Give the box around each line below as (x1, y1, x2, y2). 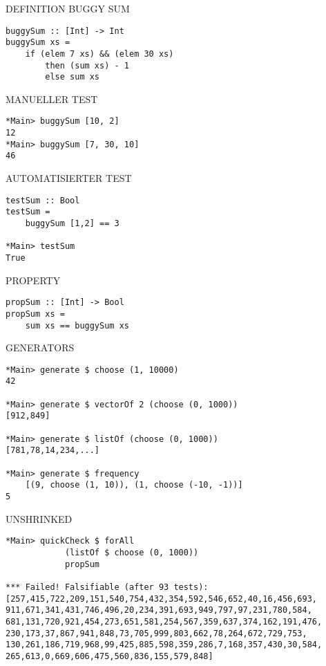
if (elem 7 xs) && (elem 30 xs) (25, 48, 174, 59)
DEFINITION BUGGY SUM (6, 1, 130, 15)
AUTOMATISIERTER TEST (6, 171, 132, 185)
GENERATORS (6, 340, 75, 355)
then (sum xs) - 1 (45, 60, 129, 71)
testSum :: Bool (6, 195, 80, 205)
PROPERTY (6, 272, 61, 287)
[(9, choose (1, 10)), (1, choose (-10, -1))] (25, 480, 243, 490)
